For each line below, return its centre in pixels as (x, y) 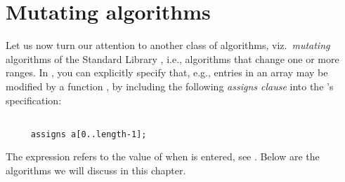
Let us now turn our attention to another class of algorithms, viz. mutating (168, 45)
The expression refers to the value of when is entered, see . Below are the (163, 156)
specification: (34, 100)
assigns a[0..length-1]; (89, 134)
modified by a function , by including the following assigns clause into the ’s (170, 86)
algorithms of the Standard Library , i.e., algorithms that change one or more (172, 58)
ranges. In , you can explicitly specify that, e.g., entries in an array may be (167, 72)
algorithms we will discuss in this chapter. (96, 170)
